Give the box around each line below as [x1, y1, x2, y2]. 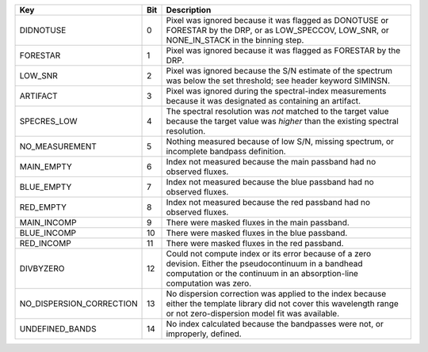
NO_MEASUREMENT [19, 141, 97, 152]
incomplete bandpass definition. [166, 146, 286, 157]
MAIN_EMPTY [19, 161, 73, 172]
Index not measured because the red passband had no [166, 197, 371, 207]
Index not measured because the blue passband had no [166, 176, 374, 187]
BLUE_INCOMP [19, 228, 77, 238]
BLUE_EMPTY [19, 182, 72, 192]
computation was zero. [166, 278, 252, 289]
